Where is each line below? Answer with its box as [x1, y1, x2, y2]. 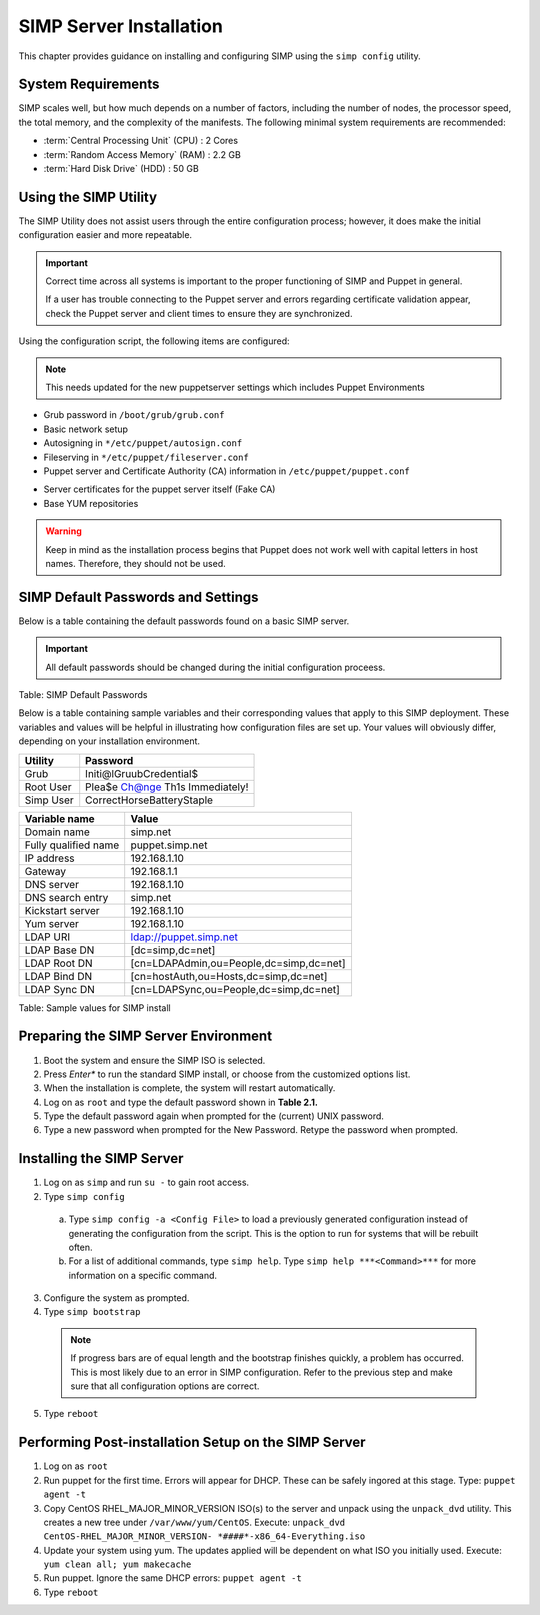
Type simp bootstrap [43, 1306, 141, 1318]
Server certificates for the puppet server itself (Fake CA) [43, 483, 276, 495]
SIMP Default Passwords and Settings [18, 588, 259, 605]
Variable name [24, 811, 95, 825]
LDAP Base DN [24, 943, 95, 957]
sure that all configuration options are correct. [70, 1380, 260, 1392]
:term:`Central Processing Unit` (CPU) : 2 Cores [43, 135, 239, 147]
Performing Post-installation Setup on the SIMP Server [18, 1434, 366, 1451]
